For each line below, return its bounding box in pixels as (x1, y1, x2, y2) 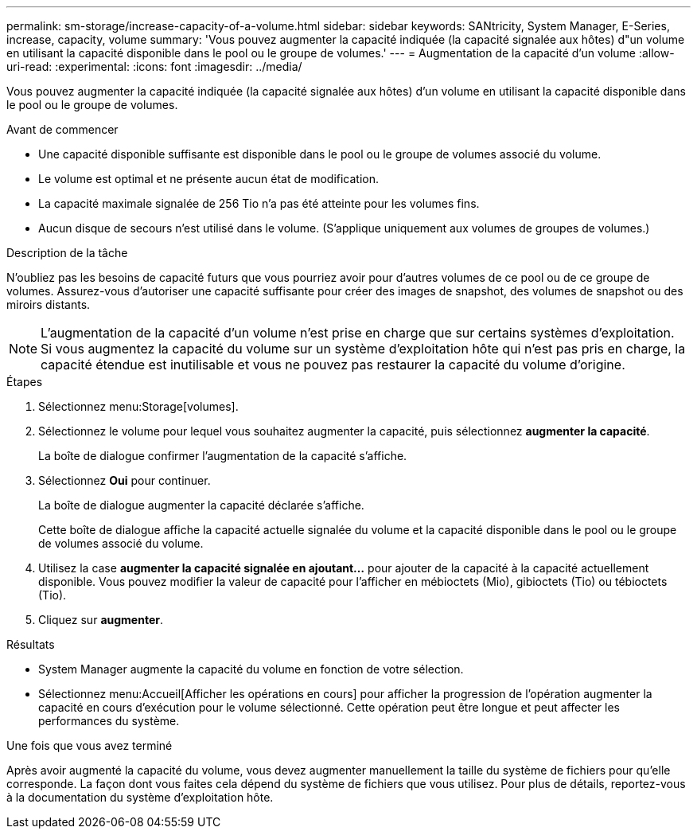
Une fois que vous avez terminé (6, 739, 173, 752)
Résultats (6, 638, 55, 651)
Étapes (6, 375, 43, 388)
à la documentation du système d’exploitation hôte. (6, 790, 274, 804)
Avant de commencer (6, 123, 119, 136)
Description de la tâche (6, 246, 128, 259)
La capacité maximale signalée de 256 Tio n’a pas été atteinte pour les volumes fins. (38, 197, 480, 210)
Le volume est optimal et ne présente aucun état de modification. (38, 172, 380, 185)
